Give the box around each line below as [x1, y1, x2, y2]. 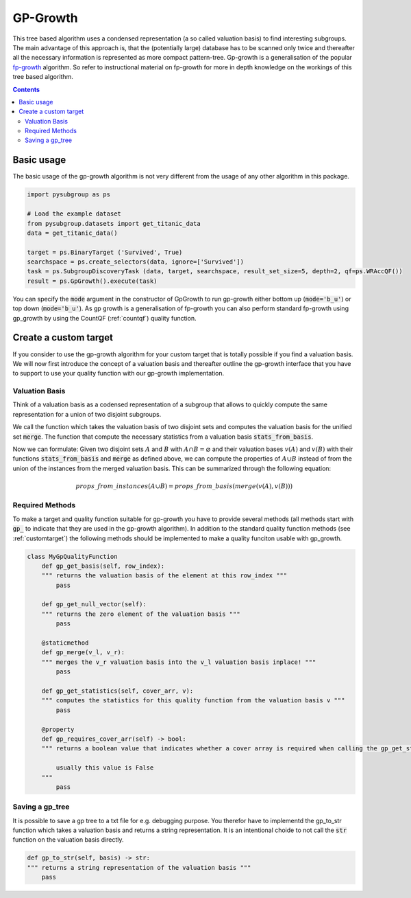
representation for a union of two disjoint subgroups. [12, 410, 162, 418]
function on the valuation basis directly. [12, 836, 124, 844]
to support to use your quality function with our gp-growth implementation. [12, 369, 225, 378]
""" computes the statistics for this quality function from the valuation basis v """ [41, 697, 345, 704]
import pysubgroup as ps [27, 191, 111, 198]
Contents [12, 85, 40, 93]
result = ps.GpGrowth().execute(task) [27, 277, 158, 285]
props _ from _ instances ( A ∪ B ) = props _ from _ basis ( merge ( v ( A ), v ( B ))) [75, 482, 293, 490]
